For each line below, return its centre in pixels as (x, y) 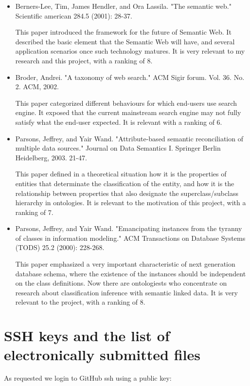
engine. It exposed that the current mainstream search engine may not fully (128, 112)
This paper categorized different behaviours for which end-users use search (126, 103)
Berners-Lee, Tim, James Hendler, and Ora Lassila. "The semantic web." (123, 6)
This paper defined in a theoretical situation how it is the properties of (121, 174)
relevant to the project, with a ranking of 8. (80, 302)
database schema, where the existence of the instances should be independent (131, 273)
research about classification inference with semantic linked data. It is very (126, 292)
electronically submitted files (102, 355)
